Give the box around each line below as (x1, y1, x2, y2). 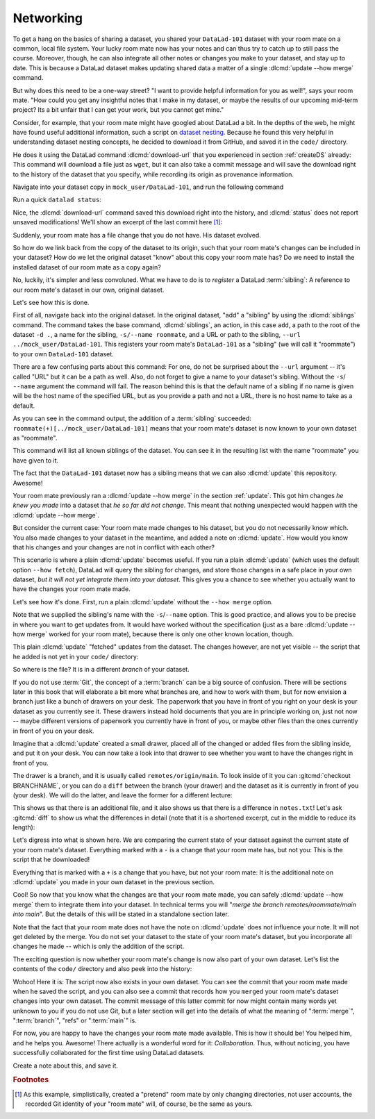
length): (12, 823, 35, 831)
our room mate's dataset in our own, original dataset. (12, 285, 165, 294)
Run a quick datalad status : (12, 195, 102, 204)
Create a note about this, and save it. (12, 1061, 118, 1070)
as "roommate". (12, 434, 58, 442)
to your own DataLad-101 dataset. (12, 349, 114, 358)
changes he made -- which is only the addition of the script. (12, 942, 185, 951)
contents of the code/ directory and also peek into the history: (12, 965, 192, 973)
